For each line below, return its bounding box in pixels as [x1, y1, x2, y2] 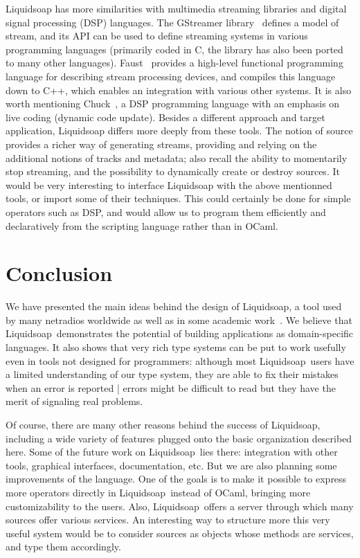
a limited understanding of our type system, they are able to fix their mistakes [6, 367, 339, 381]
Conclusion [6, 259, 113, 287]
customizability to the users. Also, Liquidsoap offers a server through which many [6, 498, 354, 513]
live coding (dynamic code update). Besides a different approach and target [6, 109, 325, 124]
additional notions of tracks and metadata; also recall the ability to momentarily [6, 150, 348, 165]
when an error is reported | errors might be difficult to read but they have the [6, 380, 336, 395]
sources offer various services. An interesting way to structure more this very [6, 512, 330, 527]
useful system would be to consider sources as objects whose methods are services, [6, 525, 354, 540]
